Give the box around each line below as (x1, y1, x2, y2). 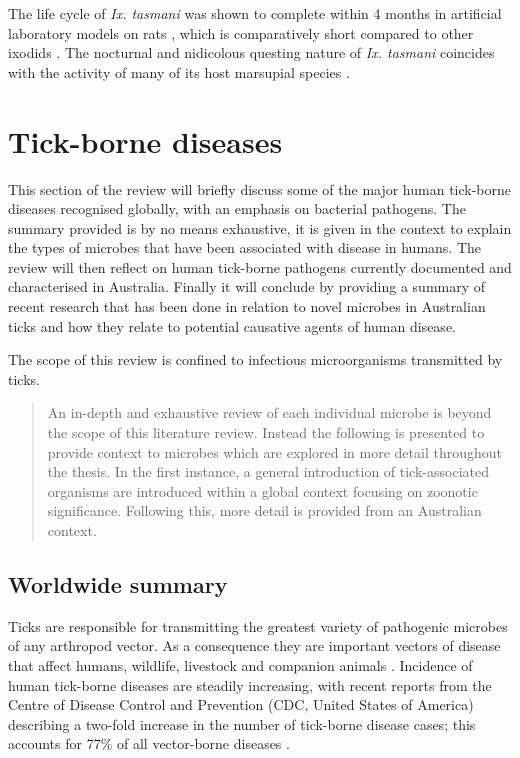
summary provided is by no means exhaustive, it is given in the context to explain (8, 217, 512, 238)
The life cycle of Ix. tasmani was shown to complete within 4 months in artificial (8, 3, 502, 23)
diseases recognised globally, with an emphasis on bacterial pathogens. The (8, 198, 466, 219)
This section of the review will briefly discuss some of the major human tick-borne (8, 178, 512, 199)
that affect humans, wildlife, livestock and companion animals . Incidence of (8, 654, 473, 675)
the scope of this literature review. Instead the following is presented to (47, 422, 485, 443)
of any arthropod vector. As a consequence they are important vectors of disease (8, 635, 501, 656)
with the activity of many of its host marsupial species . (8, 61, 350, 82)
